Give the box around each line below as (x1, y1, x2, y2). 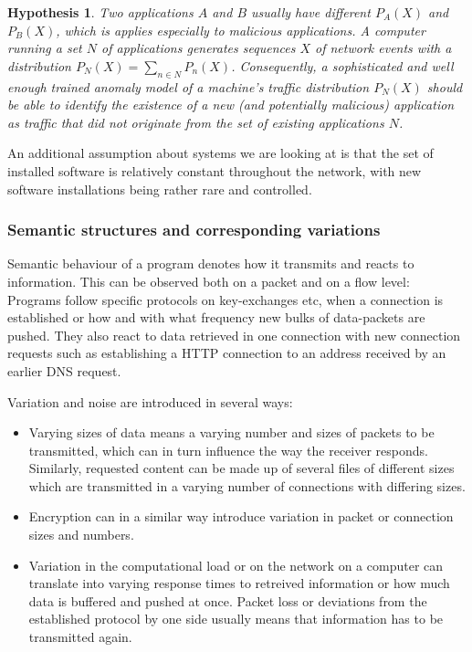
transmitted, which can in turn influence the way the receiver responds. (28, 440, 428, 459)
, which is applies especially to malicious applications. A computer (56, 20, 425, 39)
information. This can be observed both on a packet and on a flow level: (7, 271, 410, 290)
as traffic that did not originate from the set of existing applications (7, 112, 384, 131)
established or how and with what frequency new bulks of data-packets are (7, 308, 425, 327)
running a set (7, 38, 82, 58)
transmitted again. (28, 627, 132, 647)
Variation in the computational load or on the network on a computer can (28, 555, 444, 574)
